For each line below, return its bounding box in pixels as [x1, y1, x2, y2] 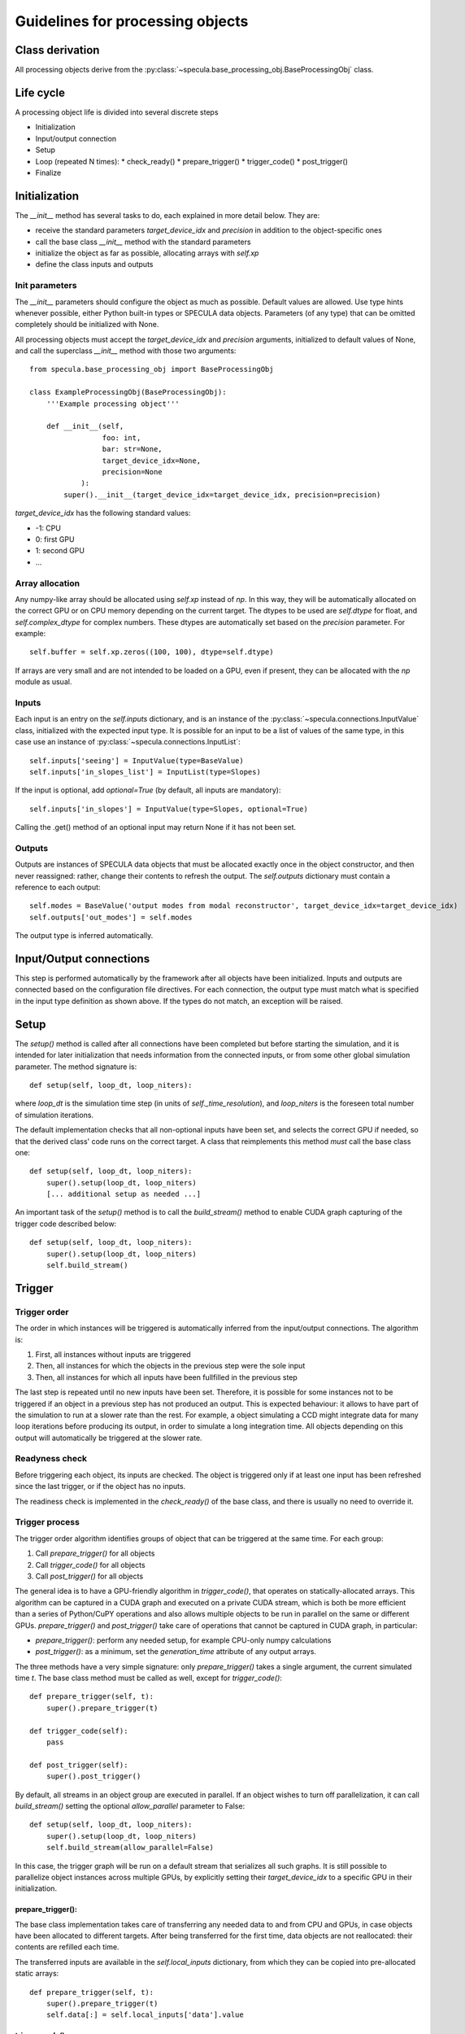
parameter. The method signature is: [15, 1062, 137, 1072]
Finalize [35, 168, 62, 177]
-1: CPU [35, 523, 61, 533]
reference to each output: [15, 883, 101, 893]
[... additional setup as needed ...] [46, 1189, 202, 1199]
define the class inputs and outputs [35, 260, 154, 269]
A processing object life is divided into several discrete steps [15, 107, 219, 117]
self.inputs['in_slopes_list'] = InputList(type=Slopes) [29, 767, 262, 776]
